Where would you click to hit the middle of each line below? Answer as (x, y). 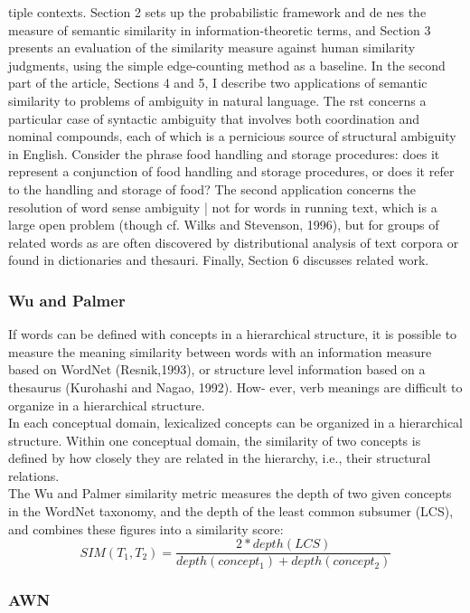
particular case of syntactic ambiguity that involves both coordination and (214, 118)
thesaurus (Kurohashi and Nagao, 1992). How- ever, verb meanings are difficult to (235, 387)
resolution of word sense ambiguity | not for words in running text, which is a (223, 207)
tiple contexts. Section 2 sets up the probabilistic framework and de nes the (217, 12)
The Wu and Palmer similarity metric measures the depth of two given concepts (230, 493)
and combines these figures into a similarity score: (146, 528)
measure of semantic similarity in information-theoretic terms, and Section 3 (220, 29)
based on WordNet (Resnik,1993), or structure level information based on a (217, 369)
